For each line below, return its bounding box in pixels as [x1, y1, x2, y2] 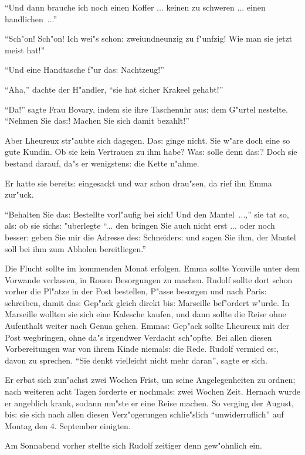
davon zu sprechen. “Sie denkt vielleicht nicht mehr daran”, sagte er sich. [5, 354, 267, 366]
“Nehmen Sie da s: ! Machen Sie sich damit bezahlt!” [5, 114, 189, 127]
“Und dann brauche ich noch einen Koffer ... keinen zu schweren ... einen [5, 1, 266, 13]
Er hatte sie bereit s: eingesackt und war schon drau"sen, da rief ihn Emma [5, 176, 272, 189]
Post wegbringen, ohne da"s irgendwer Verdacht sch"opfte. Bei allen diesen [5, 331, 272, 343]
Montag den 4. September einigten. [5, 419, 131, 432]
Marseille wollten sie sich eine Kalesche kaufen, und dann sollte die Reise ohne [5, 308, 286, 320]
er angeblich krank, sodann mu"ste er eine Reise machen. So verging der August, [5, 396, 294, 409]
